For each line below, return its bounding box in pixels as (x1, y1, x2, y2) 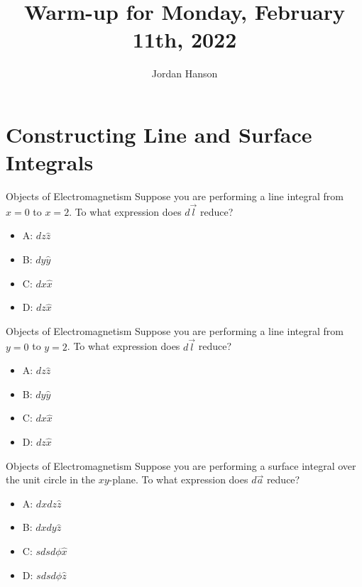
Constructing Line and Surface (6, 119, 312, 148)
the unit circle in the (6, 472, 96, 487)
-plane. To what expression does (109, 472, 248, 487)
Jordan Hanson (151, 66, 218, 81)
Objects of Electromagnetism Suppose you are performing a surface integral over (6, 458, 356, 473)
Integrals (6, 148, 94, 177)
